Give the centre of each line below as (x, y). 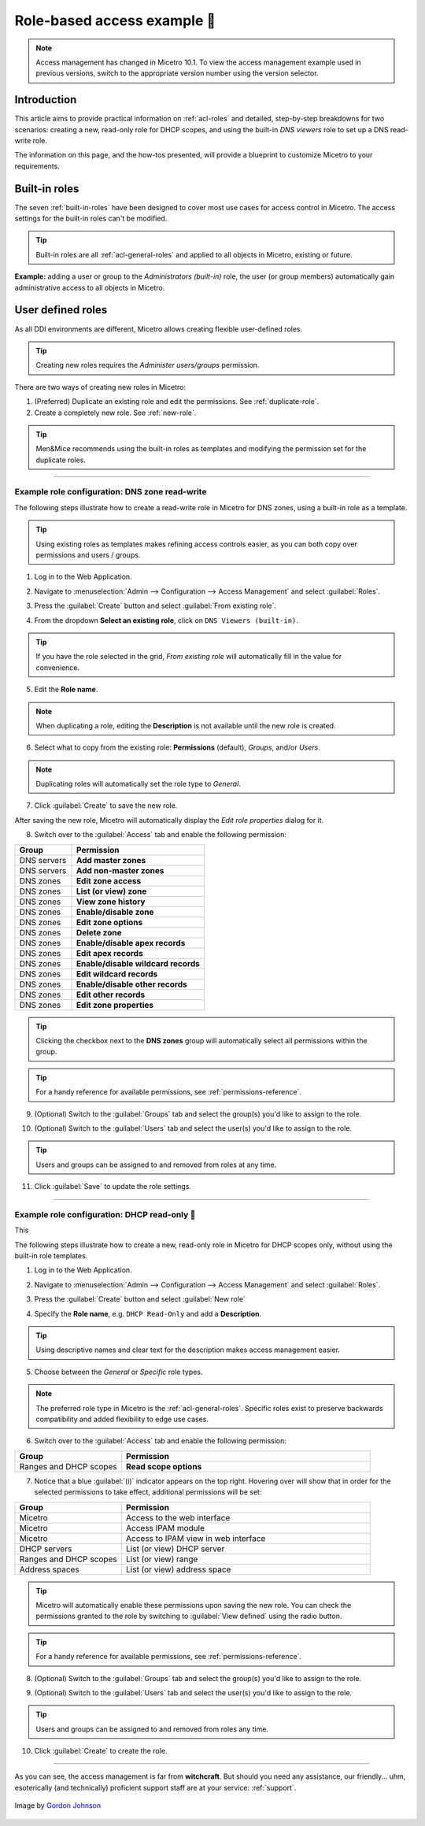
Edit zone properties (115, 1005)
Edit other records (111, 994)
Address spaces (50, 1569)
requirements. (37, 166)
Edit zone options (109, 922)
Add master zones (111, 860)
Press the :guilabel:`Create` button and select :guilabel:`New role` (140, 1299)
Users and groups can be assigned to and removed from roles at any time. (156, 1165)
